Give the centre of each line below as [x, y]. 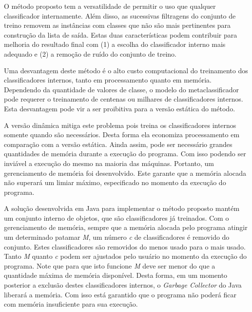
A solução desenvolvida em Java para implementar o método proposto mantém [122, 208]
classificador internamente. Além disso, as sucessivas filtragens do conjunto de [120, 15]
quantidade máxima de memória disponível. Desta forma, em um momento [116, 275]
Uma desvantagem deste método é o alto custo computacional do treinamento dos [126, 70]
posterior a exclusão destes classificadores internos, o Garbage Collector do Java [123, 285]
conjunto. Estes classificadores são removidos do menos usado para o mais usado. [125, 246]
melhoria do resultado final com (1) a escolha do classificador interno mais [115, 44]
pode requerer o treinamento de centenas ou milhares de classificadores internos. [124, 99]
